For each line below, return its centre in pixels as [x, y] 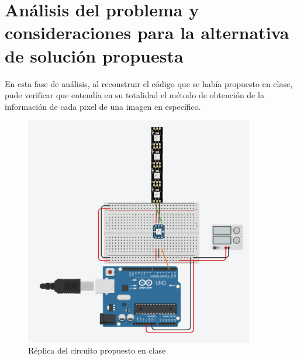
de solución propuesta [94, 55]
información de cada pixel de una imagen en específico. [103, 106]
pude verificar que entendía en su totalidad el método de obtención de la [134, 95]
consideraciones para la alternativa [147, 32]
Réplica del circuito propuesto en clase [97, 350]
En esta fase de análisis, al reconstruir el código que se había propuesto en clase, [149, 83]
